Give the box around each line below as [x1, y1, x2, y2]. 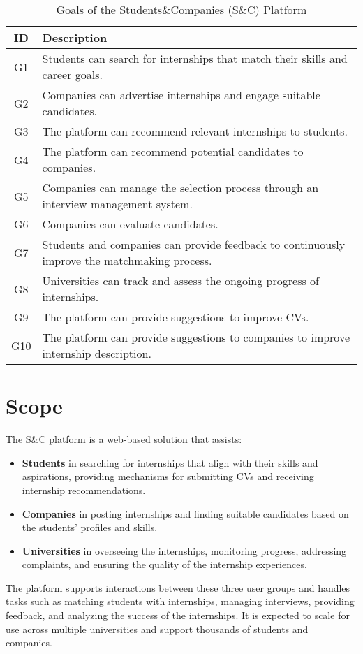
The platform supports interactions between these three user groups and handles [6, 580, 350, 595]
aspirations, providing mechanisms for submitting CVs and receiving [22, 469, 314, 484]
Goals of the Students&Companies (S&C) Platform [56, 1, 307, 17]
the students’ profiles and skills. [22, 520, 158, 535]
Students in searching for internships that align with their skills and [22, 455, 318, 470]
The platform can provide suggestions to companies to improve [42, 329, 350, 345]
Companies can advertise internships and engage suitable [42, 87, 320, 103]
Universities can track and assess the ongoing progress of [42, 272, 319, 289]
